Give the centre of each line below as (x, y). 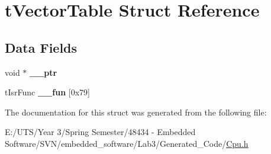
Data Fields (41, 47)
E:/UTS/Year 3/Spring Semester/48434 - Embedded (100, 132)
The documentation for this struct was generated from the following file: (136, 112)
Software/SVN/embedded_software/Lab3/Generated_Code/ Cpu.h (127, 143)
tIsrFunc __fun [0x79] (47, 92)
